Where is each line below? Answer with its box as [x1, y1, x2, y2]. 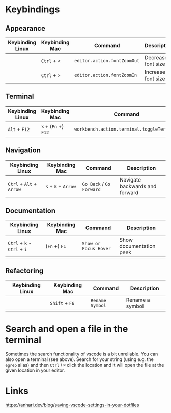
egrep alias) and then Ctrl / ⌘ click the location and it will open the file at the [5, 362, 164, 368]
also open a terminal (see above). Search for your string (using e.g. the [5, 356, 154, 363]
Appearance [5, 24, 46, 33]
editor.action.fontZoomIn [74, 72, 137, 78]
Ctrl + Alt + [8, 180, 37, 187]
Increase [144, 69, 165, 75]
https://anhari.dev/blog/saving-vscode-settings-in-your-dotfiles [5, 402, 139, 408]
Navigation [5, 146, 41, 155]
